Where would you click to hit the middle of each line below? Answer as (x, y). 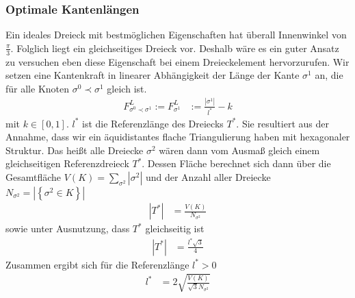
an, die (329, 75)
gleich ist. (127, 88)
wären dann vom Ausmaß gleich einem (239, 150)
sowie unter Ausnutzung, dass (68, 228)
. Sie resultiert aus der (282, 123)
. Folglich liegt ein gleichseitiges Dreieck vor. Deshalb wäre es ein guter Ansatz (175, 48)
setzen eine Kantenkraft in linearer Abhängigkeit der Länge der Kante (153, 75)
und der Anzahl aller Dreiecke (208, 177)
